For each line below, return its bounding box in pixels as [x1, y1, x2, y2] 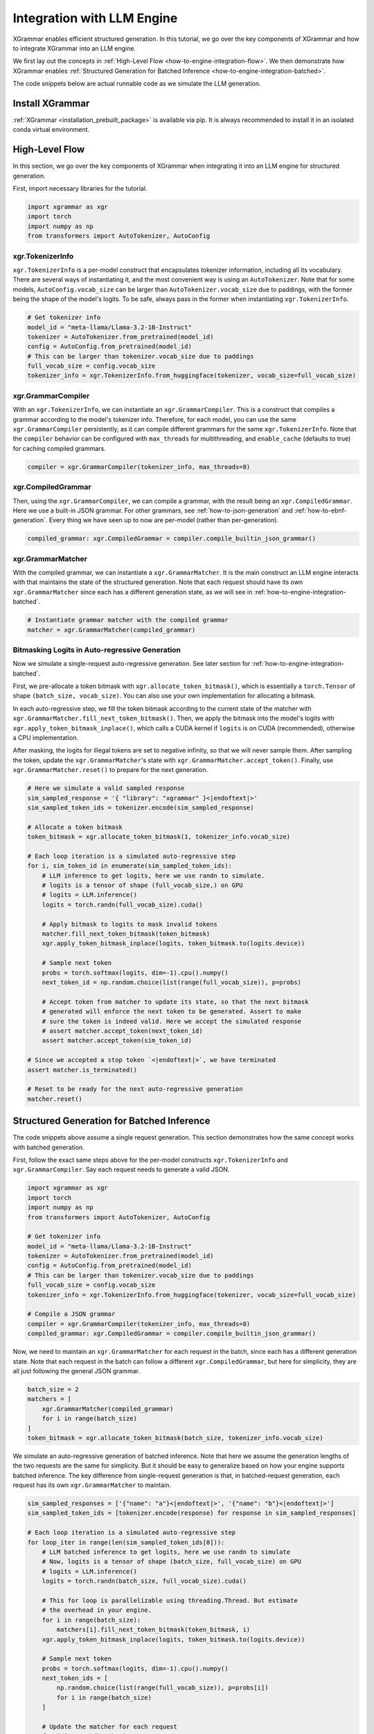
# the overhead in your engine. [42, 1606, 152, 1614]
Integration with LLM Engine [12, 10, 178, 26]
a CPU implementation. [12, 734, 79, 742]
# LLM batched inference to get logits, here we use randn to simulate [42, 1547, 291, 1556]
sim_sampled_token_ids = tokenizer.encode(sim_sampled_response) [27, 803, 254, 812]
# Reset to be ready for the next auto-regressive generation [27, 1085, 243, 1093]
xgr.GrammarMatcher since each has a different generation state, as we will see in [12, 587, 253, 596]
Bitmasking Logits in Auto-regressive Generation [12, 645, 181, 655]
